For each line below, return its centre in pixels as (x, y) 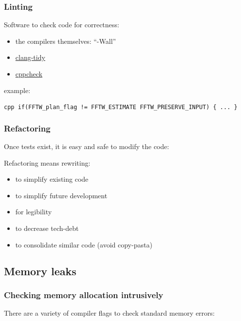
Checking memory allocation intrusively (84, 294)
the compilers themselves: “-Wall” (66, 41)
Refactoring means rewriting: (47, 162)
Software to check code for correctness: (62, 25)
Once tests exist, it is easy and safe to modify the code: (87, 146)
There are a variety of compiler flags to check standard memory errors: (109, 313)
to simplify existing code (52, 179)
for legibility (34, 212)
